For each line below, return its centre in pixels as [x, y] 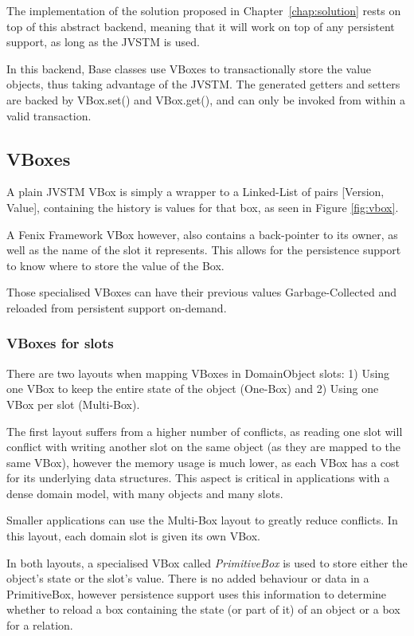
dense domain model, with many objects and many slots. [145, 493]
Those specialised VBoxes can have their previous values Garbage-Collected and [202, 292]
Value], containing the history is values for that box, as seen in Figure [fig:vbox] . [203, 207]
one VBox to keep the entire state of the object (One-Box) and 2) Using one [193, 389]
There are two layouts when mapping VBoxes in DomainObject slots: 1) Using [198, 373]
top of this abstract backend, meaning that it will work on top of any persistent [201, 26]
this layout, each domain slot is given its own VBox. [133, 536]
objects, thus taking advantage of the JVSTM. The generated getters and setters [203, 84]
